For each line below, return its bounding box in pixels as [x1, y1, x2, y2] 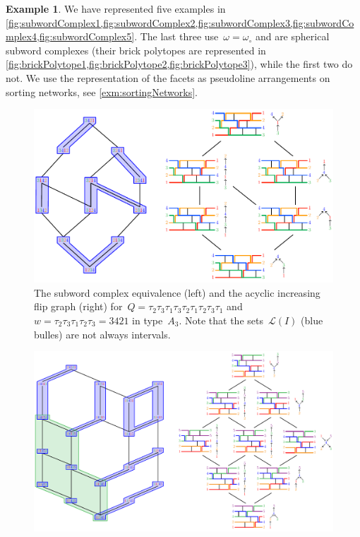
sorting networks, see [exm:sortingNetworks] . [6, 84, 198, 99]
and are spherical [255, 29, 330, 44]
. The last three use [134, 29, 219, 44]
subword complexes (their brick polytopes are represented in [6, 42, 266, 57]
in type [132, 312, 163, 327]
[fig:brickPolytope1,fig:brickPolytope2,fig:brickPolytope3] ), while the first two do [6, 57, 353, 71]
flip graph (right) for [34, 299, 123, 314]
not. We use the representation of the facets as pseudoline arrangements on [6, 70, 330, 85]
